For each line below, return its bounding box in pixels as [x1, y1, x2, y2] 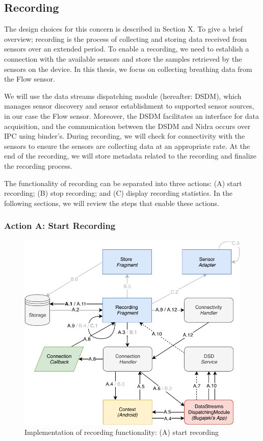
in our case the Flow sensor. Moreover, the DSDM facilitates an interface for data [4, 110, 259, 121]
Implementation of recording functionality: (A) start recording [24, 426, 219, 437]
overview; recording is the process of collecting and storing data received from [4, 33, 247, 44]
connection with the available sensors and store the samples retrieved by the [4, 53, 242, 64]
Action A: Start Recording [4, 219, 116, 232]
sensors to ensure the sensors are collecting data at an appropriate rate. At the [4, 140, 250, 151]
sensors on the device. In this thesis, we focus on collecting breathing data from [4, 63, 252, 74]
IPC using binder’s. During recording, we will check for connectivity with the [4, 131, 245, 141]
